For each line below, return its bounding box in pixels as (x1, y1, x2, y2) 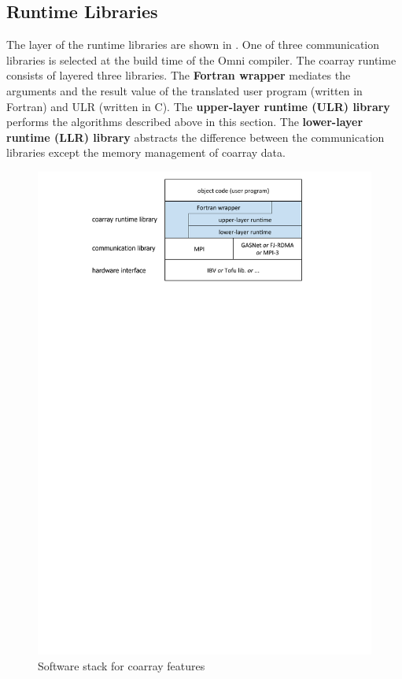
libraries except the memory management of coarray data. (6, 144, 286, 161)
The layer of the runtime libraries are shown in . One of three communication (6, 36, 380, 53)
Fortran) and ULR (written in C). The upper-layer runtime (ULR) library (6, 98, 390, 114)
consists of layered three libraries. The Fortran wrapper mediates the (6, 67, 351, 83)
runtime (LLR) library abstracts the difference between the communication (6, 128, 385, 145)
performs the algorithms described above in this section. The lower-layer (6, 113, 363, 130)
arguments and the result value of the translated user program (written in (6, 82, 363, 98)
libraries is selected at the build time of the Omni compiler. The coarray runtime (6, 51, 396, 68)
